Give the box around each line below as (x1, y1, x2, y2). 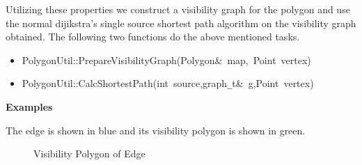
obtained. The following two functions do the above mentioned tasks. (6, 29, 300, 44)
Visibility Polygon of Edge (33, 146, 145, 161)
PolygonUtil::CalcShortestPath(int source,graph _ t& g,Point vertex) (22, 76, 314, 91)
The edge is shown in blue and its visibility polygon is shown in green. (6, 123, 306, 137)
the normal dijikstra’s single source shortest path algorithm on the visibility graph (6, 15, 356, 30)
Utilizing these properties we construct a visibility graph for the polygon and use (6, 2, 350, 16)
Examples (6, 100, 53, 114)
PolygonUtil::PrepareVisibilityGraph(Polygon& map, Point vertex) (22, 52, 311, 67)
